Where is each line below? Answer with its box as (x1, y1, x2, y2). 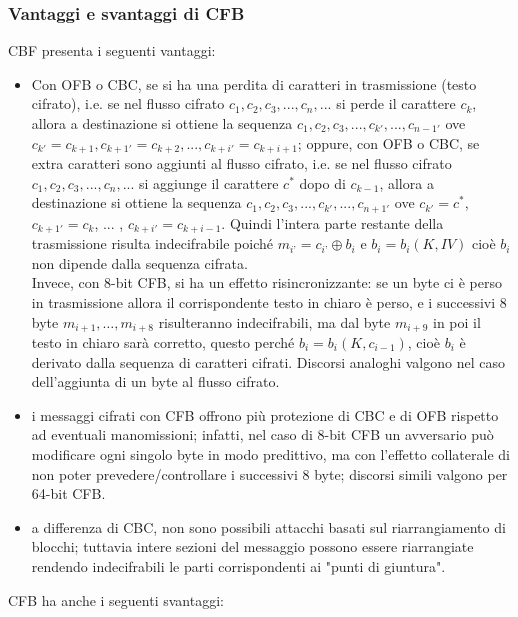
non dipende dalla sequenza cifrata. (31, 252, 248, 273)
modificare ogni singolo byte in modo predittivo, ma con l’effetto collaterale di (31, 443, 510, 464)
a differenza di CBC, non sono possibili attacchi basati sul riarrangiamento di (31, 516, 506, 537)
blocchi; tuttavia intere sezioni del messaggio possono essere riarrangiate (31, 536, 474, 557)
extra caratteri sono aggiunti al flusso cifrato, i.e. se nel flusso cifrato (31, 153, 452, 174)
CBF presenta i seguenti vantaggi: (8, 40, 216, 61)
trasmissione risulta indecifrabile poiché (31, 233, 273, 254)
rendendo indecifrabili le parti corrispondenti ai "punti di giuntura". (31, 555, 446, 576)
